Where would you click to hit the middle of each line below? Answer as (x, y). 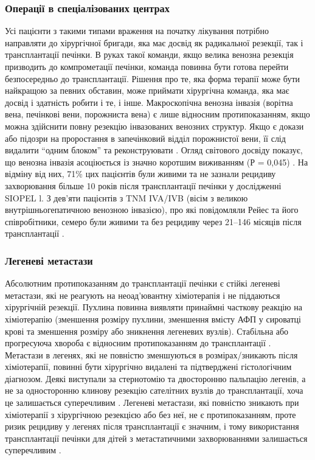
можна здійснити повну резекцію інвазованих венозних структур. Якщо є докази (154, 126)
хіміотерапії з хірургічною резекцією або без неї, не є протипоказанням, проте (151, 414)
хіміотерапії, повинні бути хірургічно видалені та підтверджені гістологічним (148, 367)
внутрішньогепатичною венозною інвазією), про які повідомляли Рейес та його (152, 210)
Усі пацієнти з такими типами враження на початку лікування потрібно (137, 31)
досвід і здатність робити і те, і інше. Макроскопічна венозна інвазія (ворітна (149, 102)
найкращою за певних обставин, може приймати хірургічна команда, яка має (147, 90)
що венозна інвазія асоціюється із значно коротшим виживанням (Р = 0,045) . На (157, 162)
